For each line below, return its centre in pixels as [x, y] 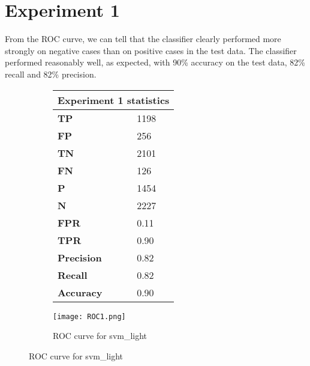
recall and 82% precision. [51, 74]
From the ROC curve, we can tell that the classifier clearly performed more [143, 39]
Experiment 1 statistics [114, 100]
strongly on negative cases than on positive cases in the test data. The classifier [151, 50]
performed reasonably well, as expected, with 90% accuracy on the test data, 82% [155, 62]
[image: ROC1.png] [89, 316]
